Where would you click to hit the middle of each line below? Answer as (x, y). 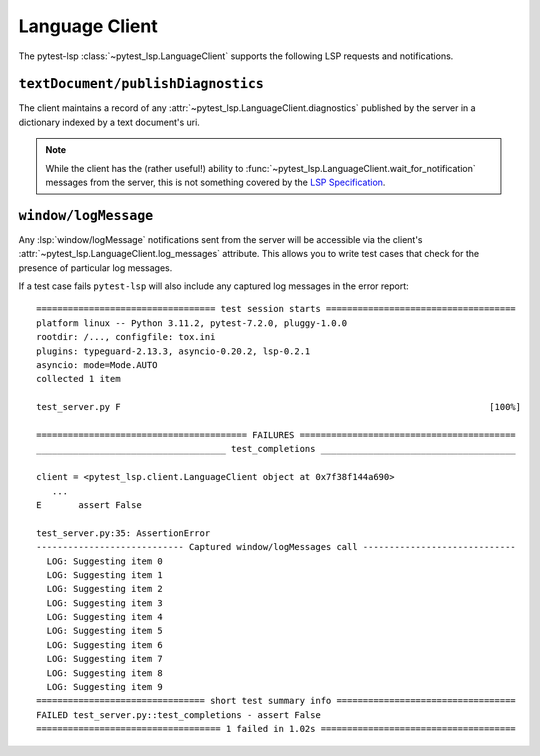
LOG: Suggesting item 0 (105, 561)
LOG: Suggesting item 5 (105, 631)
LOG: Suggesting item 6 (105, 644)
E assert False (89, 504)
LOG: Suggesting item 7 (105, 659)
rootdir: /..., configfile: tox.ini (126, 337)
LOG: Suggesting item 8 (105, 673)
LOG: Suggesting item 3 (105, 603)
